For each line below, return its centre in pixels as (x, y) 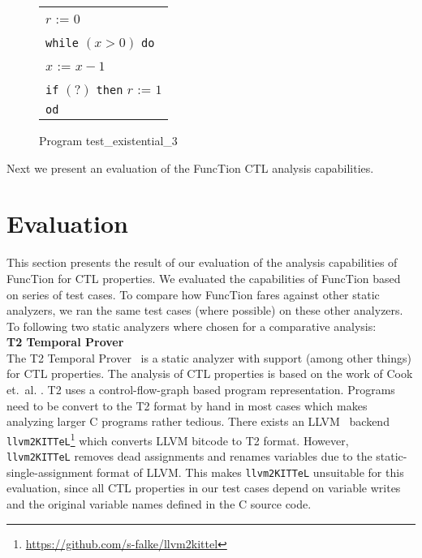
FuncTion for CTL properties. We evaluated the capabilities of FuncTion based (204, 278)
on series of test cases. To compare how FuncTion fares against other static (193, 294)
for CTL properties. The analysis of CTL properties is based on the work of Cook (210, 373)
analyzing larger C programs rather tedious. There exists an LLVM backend (198, 421)
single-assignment (50, 472)
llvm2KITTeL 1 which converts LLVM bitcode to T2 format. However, (178, 439)
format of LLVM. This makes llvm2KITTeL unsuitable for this (250, 472)
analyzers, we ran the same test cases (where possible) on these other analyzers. (205, 310)
